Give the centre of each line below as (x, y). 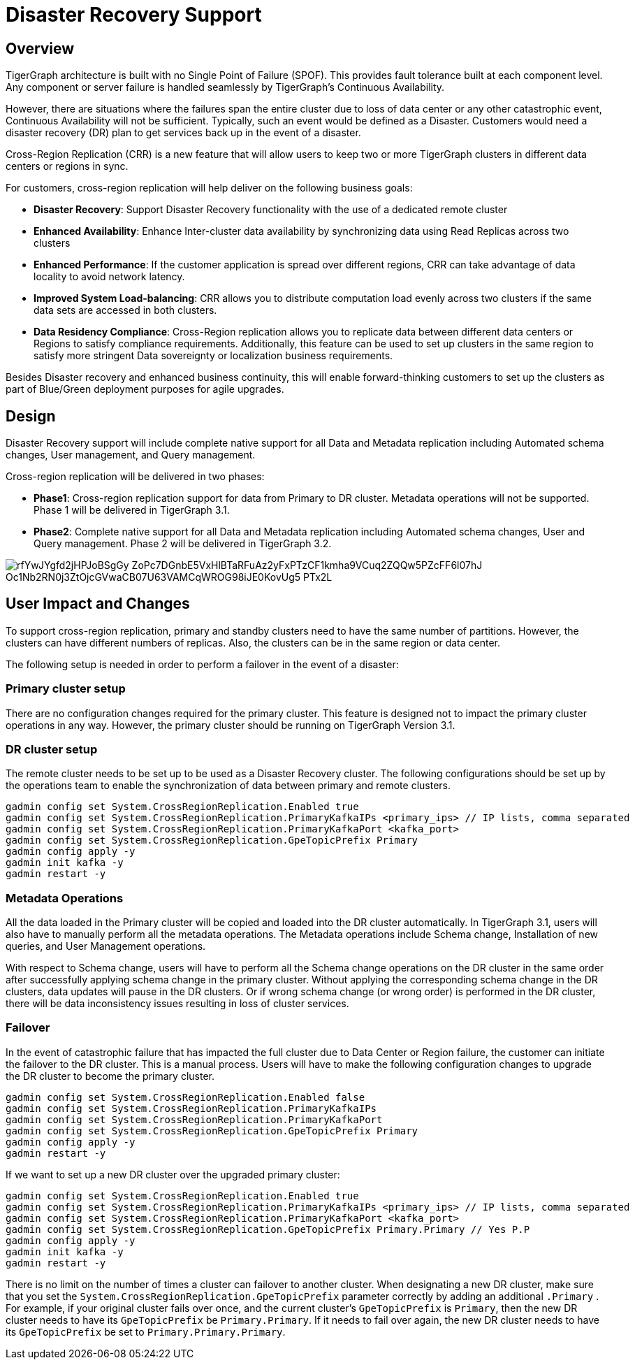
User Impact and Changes (98, 604)
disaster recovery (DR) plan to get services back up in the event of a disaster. (183, 133)
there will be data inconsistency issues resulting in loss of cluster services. (177, 1004)
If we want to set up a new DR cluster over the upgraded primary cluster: (173, 1174)
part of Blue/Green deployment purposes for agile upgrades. (145, 389)
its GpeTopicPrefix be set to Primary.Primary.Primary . (146, 1331)
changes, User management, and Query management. (131, 455)
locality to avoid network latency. (109, 277)
